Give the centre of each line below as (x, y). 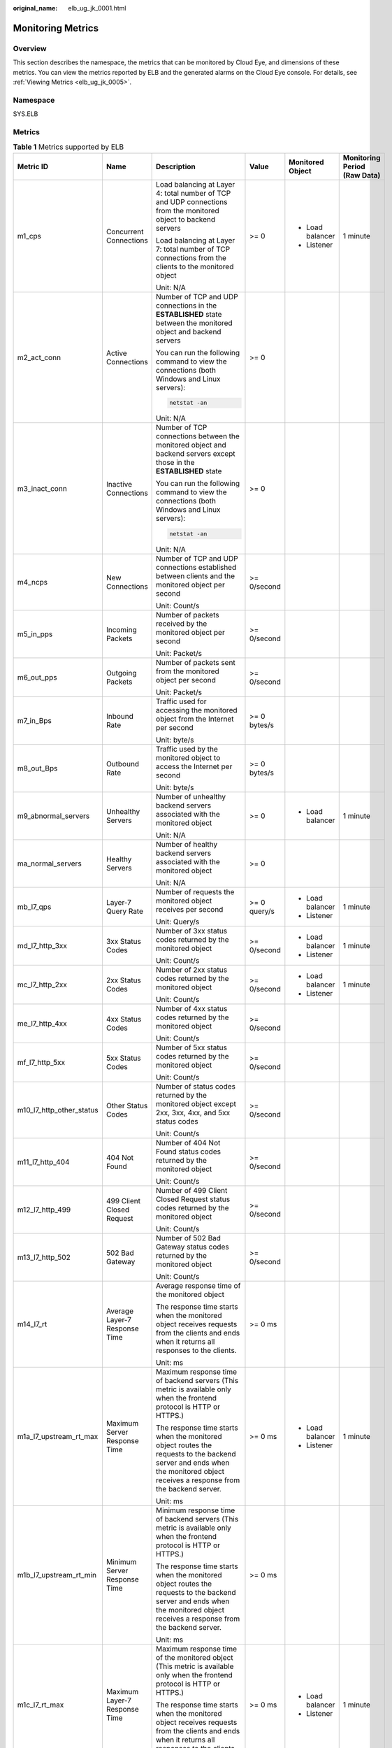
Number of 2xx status (191, 970)
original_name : (35, 8)
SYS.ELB (26, 114)
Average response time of (198, 1286)
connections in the (187, 306)
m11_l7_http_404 (43, 1162)
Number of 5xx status (191, 1047)
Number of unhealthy (191, 797)
